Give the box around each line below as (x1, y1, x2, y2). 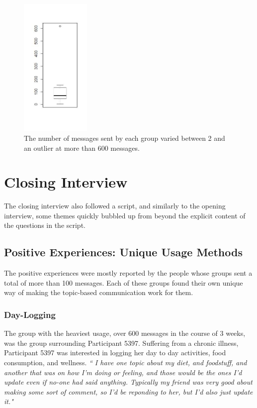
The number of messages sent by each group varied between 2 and (24, 132, 225, 143)
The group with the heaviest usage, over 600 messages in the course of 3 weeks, (4, 328, 246, 338)
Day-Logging (4, 308, 56, 320)
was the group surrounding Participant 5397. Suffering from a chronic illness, (4, 337, 239, 348)
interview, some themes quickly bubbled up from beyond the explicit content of (4, 210, 246, 220)
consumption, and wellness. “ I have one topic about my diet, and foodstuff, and (4, 357, 247, 368)
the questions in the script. (4, 220, 86, 230)
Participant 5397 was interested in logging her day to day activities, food (4, 347, 226, 358)
